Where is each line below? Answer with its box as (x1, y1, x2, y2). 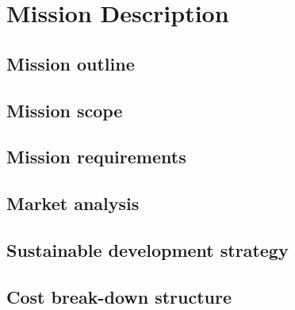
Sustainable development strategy (6, 237, 289, 262)
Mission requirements (6, 144, 186, 169)
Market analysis (6, 191, 140, 216)
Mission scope (6, 98, 123, 122)
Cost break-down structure (6, 284, 232, 308)
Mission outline (6, 51, 135, 75)
